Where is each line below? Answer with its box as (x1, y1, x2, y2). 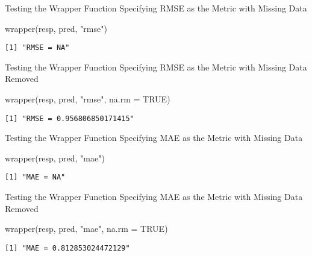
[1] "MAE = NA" (5, 173, 66, 182)
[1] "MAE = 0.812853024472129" (5, 243, 130, 252)
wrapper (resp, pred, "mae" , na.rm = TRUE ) (5, 222, 168, 235)
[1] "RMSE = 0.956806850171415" (5, 114, 134, 123)
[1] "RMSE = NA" (5, 43, 70, 52)
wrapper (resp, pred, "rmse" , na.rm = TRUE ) (5, 93, 170, 105)
